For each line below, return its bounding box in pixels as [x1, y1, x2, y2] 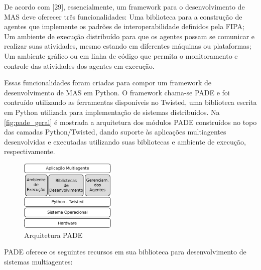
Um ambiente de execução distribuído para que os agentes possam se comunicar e [4, 31, 255, 41]
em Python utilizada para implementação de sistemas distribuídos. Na [4, 106, 220, 117]
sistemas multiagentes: [4, 256, 73, 266]
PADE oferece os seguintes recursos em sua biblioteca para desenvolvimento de [4, 246, 246, 257]
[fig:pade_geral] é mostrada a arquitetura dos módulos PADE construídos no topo [4, 116, 257, 127]
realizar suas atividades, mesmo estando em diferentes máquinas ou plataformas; [4, 41, 251, 51]
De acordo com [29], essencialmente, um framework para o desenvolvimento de [4, 2, 245, 12]
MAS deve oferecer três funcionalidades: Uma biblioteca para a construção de [4, 11, 242, 22]
